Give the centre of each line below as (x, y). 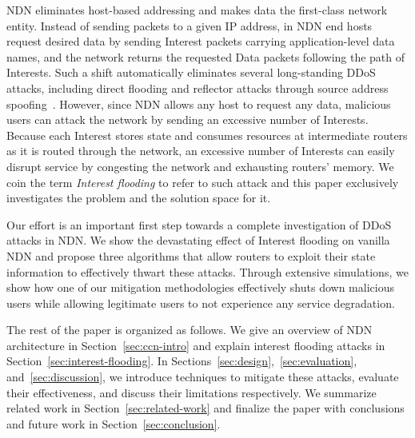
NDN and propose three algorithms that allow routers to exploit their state (191, 255)
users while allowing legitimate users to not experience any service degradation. (201, 303)
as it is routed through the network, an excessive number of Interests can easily (201, 151)
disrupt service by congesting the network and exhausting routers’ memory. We (200, 166)
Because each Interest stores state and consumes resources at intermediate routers (207, 135)
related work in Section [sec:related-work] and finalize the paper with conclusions (206, 408)
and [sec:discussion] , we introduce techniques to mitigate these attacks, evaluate (203, 377)
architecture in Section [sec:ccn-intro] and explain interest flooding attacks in (196, 345)
